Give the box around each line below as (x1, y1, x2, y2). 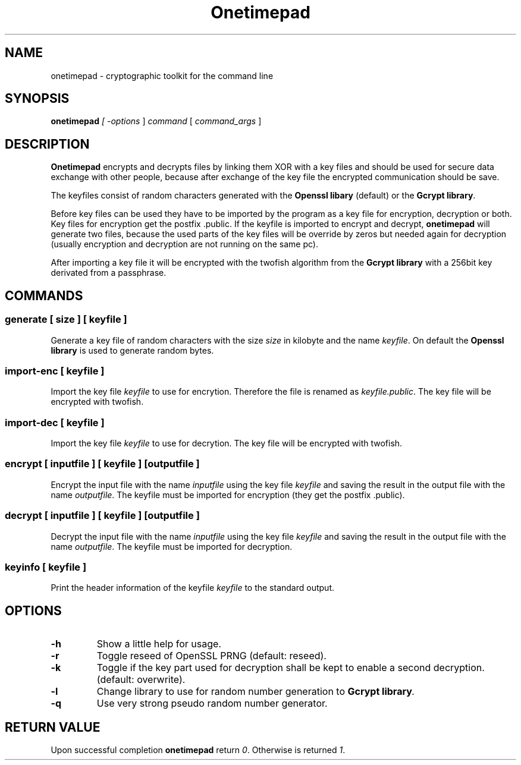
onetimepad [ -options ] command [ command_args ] (51, 116, 262, 127)
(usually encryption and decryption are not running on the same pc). (51, 239, 318, 250)
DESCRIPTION (5, 136, 90, 152)
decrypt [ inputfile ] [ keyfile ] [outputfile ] (5, 509, 200, 522)
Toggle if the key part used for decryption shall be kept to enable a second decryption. (96, 662, 485, 674)
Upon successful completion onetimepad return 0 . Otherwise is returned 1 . (51, 744, 346, 755)
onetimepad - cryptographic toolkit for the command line (51, 70, 274, 81)
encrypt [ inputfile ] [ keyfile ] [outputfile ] (5, 458, 200, 470)
